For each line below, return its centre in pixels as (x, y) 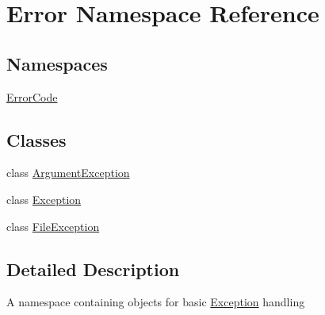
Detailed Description (93, 269)
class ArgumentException (68, 173)
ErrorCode (32, 96)
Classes (36, 139)
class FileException (53, 226)
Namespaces (57, 63)
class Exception (44, 199)
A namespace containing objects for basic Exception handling (156, 302)
